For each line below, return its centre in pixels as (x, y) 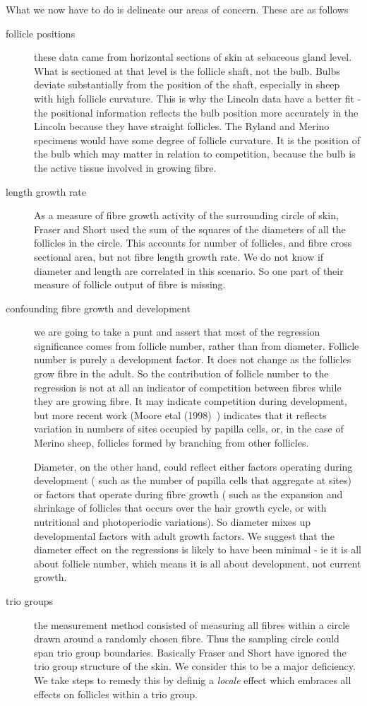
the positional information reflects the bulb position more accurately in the (196, 112)
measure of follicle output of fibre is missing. (130, 284)
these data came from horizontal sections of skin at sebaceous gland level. (193, 57)
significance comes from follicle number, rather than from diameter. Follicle (197, 345)
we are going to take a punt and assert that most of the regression (177, 332)
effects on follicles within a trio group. (116, 694)
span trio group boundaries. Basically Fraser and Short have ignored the (190, 652)
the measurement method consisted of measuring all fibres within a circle (192, 624)
